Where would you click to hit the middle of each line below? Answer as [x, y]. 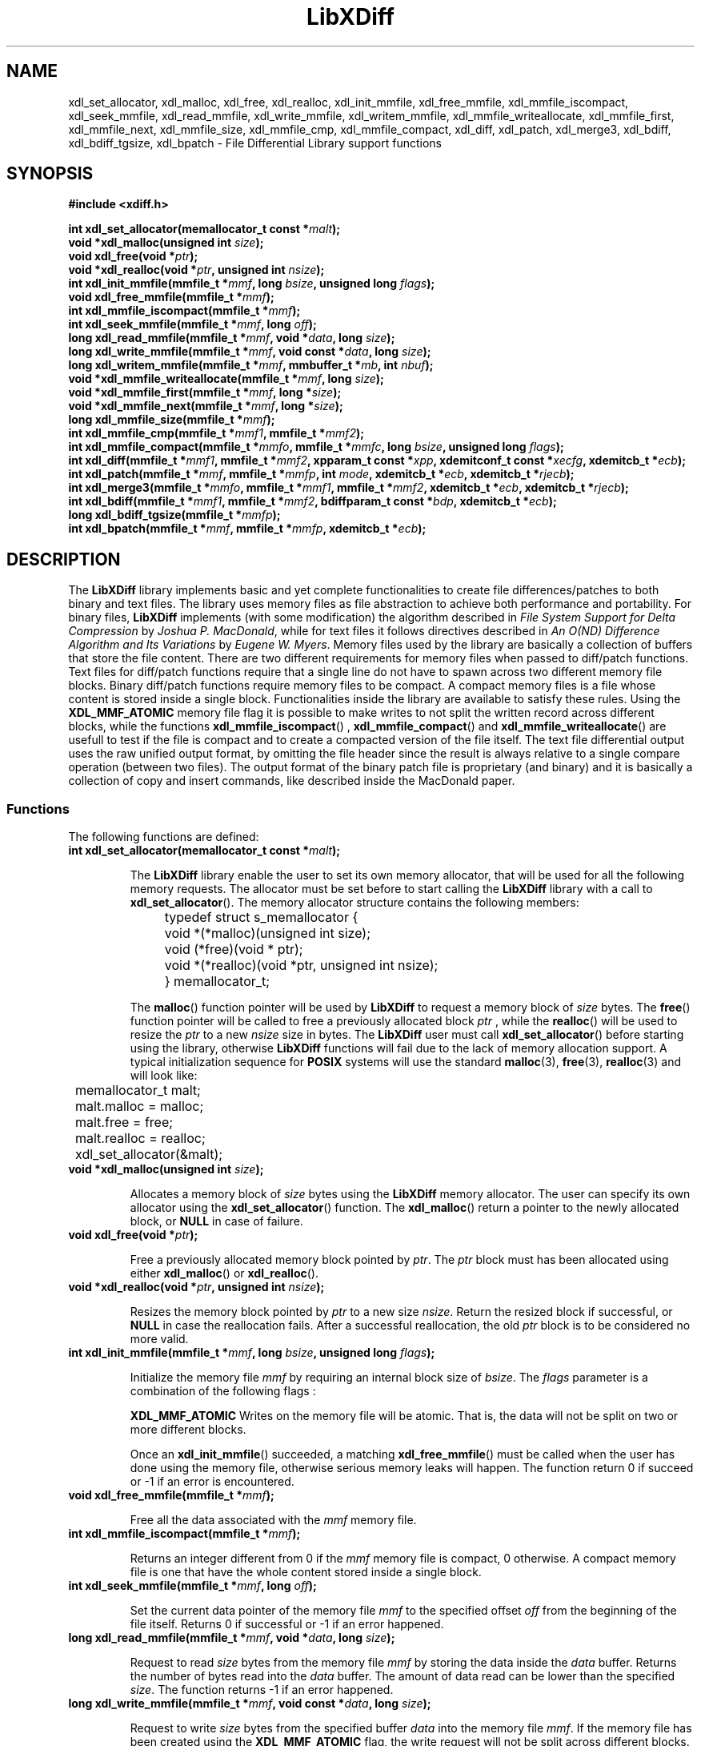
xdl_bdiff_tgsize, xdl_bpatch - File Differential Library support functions [255, 143]
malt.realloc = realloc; [140, 1139]
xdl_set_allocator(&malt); [149, 1155]
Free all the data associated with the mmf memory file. [273, 1520]
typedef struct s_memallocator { [261, 917]
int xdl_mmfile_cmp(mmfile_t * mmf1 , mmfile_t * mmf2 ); [216, 433]
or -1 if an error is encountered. [212, 1482]
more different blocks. [188, 1430]
